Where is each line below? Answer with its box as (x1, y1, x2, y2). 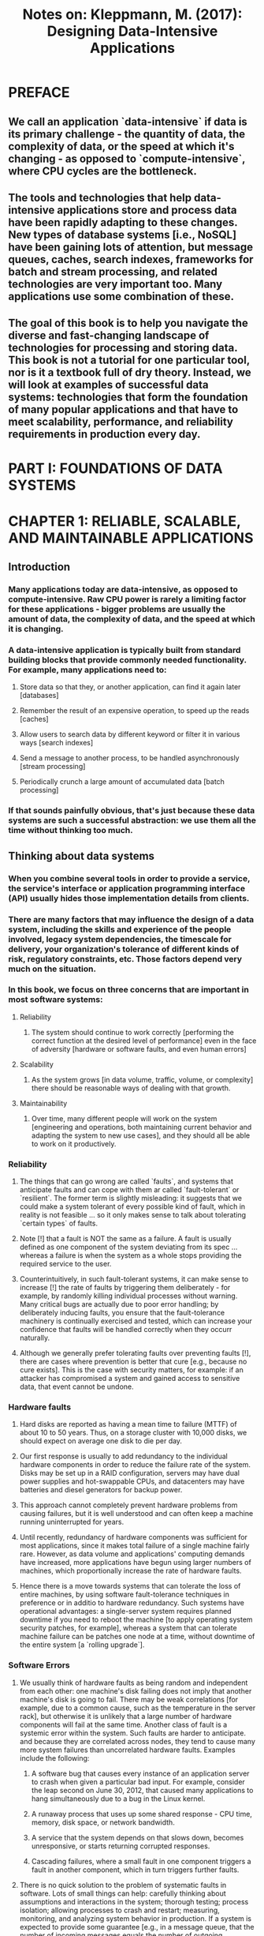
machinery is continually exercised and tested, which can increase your (19, 1316, 252, 1326)
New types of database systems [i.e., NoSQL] (8, 227, 237, 242)
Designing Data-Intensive (46, 22, 218, 40)
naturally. (19, 1333, 50, 1343)
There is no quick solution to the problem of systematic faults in (19, 1880, 227, 1889)
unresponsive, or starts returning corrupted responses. (31, 1841, 210, 1851)
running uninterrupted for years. (19, 1518, 125, 1527)
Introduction (8, 561, 71, 574)
